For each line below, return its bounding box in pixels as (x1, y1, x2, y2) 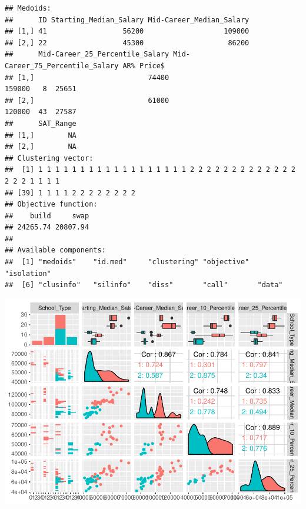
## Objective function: (5, 200, 98, 209)
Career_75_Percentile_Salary (5, 61, 119, 70)
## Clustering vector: (5, 154, 94, 162)
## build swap (5, 211, 89, 220)
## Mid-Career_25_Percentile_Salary (5, 50, 169, 59)
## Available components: (5, 246, 106, 255)
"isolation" (5, 269, 51, 278)
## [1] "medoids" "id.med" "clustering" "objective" (5, 258, 250, 267)
